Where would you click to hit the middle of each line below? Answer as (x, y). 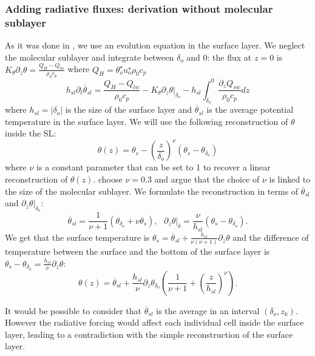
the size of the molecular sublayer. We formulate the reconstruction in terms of (152, 191)
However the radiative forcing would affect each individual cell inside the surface (154, 322)
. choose (108, 179)
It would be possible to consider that (73, 310)
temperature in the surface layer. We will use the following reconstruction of (147, 121)
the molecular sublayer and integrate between (90, 57)
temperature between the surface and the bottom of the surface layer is (137, 251)
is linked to (290, 179)
